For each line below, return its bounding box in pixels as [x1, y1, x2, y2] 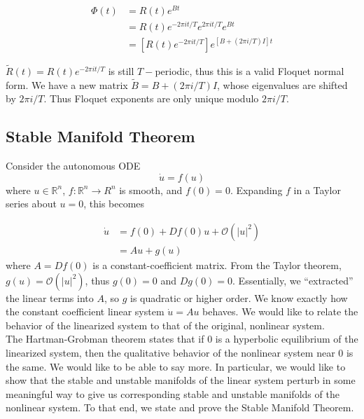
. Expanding [230, 182, 283, 197]
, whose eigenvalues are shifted [217, 77, 348, 92]
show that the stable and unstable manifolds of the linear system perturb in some [6, 373, 356, 387]
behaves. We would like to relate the [202, 304, 358, 319]
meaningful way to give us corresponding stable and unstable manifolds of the [6, 386, 339, 401]
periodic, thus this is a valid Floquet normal [155, 63, 344, 78]
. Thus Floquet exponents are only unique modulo [43, 91, 259, 106]
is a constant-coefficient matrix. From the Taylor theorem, [92, 258, 342, 273]
